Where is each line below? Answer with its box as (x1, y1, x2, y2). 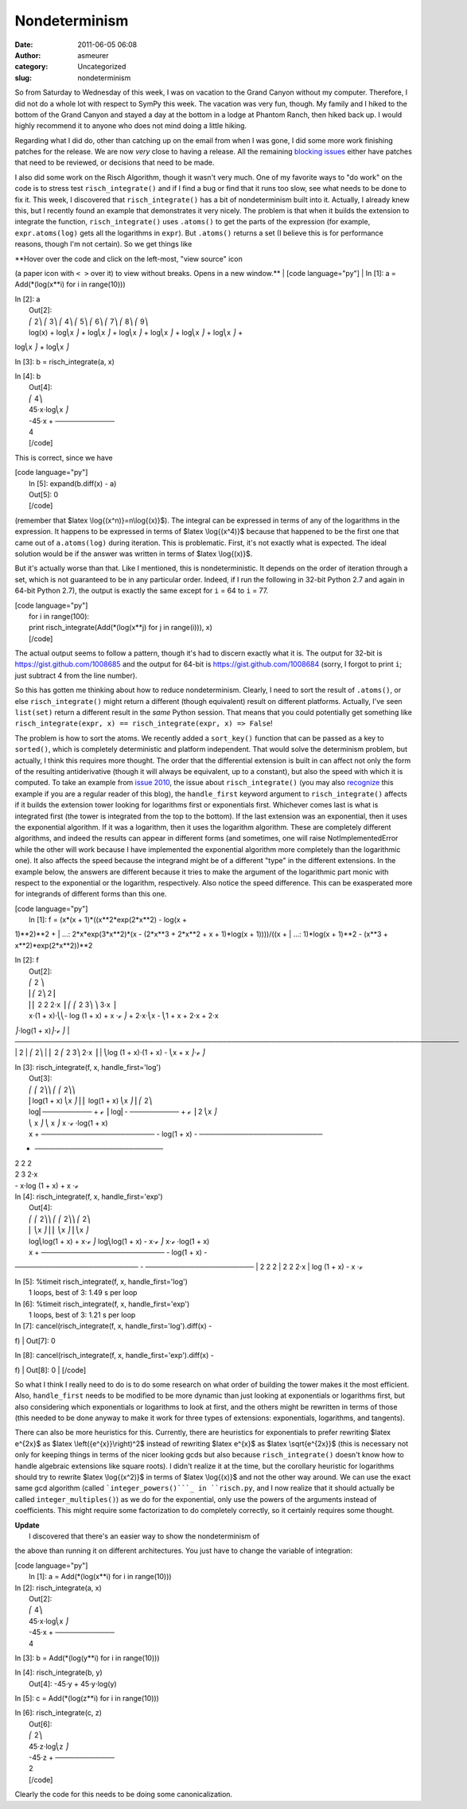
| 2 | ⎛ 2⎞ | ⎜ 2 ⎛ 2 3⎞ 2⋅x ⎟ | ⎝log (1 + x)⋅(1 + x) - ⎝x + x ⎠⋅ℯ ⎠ (14, 1048, 206, 1057)
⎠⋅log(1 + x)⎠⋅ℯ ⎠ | (14, 1025, 70, 1035)
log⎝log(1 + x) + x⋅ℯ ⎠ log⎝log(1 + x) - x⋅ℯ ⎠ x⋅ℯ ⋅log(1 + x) (29, 1236, 210, 1246)
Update (14, 1520, 40, 1530)
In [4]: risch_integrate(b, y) (14, 1667, 103, 1678)
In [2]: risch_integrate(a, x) (14, 1583, 103, 1593)
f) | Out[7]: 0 (14, 1336, 56, 1345)
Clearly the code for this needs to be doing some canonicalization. (14, 1790, 233, 1799)
